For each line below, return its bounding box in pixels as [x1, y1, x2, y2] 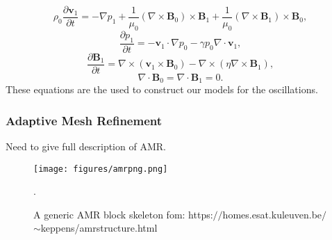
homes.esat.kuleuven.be [222, 207, 322, 221]
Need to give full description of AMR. [6, 139, 166, 154]
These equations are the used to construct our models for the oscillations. [6, 82, 318, 97]
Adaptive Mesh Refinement [6, 111, 163, 129]
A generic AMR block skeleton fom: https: [33, 207, 213, 221]
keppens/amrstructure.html [40, 221, 158, 235]
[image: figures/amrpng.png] [33, 163, 168, 174]
